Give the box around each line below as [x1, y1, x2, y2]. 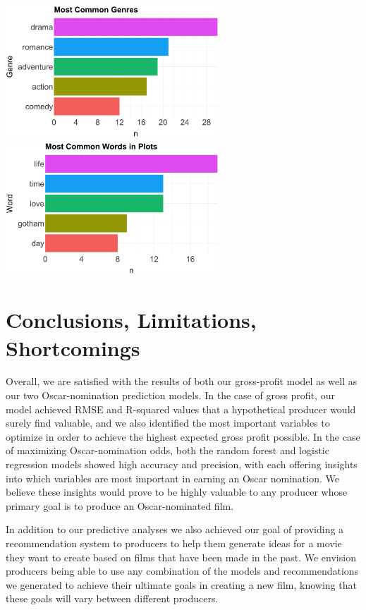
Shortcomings [6, 333, 140, 362]
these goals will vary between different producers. [6, 591, 219, 606]
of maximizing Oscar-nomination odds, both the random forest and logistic [6, 443, 329, 458]
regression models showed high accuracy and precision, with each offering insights [6, 457, 358, 471]
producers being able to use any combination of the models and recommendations [6, 563, 359, 578]
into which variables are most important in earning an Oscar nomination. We [6, 470, 339, 485]
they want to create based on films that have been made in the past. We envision [6, 549, 356, 564]
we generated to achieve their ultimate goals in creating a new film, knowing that [6, 577, 357, 592]
